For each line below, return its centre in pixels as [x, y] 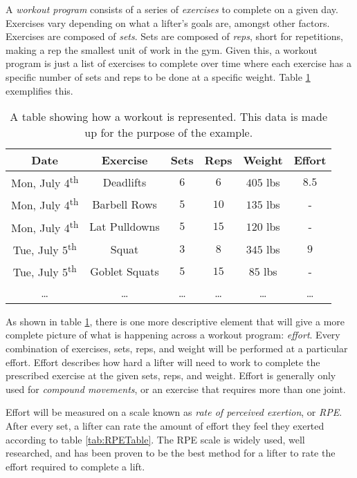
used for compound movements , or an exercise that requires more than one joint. [176, 389]
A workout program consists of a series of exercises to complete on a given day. [172, 9]
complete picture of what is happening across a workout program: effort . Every [173, 335]
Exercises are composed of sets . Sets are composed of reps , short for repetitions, [174, 36]
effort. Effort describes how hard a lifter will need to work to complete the [163, 362]
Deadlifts [125, 182]
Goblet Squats [125, 271]
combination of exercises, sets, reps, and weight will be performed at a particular [177, 348]
